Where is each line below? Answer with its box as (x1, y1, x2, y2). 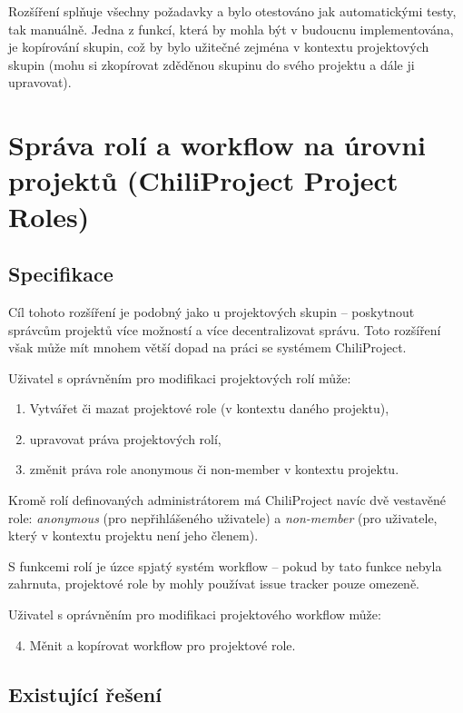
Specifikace (8, 260, 113, 288)
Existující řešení (8, 679, 162, 708)
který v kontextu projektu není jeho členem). (8, 526, 259, 545)
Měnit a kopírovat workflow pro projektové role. (29, 635, 296, 654)
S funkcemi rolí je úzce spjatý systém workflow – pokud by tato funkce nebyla (8, 556, 442, 575)
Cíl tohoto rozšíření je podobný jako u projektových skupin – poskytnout (8, 302, 415, 321)
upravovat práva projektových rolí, (29, 429, 222, 448)
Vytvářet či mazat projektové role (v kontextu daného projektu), (29, 399, 389, 418)
